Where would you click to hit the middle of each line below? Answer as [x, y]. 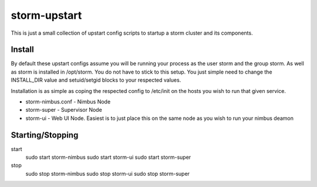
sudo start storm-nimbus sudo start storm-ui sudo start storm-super [108, 157]
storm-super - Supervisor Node [64, 110]
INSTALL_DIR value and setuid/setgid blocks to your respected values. [96, 80]
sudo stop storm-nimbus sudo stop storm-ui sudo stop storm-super [108, 173]
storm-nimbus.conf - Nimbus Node [68, 102]
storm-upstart [46, 15]
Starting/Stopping [45, 135]
